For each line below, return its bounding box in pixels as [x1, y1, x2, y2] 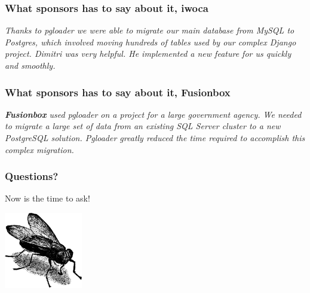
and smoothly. [5, 59, 56, 71]
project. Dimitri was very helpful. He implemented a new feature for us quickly [5, 47, 291, 60]
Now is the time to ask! [5, 192, 90, 205]
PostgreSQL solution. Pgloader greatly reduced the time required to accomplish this [5, 132, 305, 144]
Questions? [5, 169, 59, 184]
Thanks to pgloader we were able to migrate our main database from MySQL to [5, 24, 294, 36]
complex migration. [5, 143, 74, 155]
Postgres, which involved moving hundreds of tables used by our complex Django [5, 35, 296, 48]
